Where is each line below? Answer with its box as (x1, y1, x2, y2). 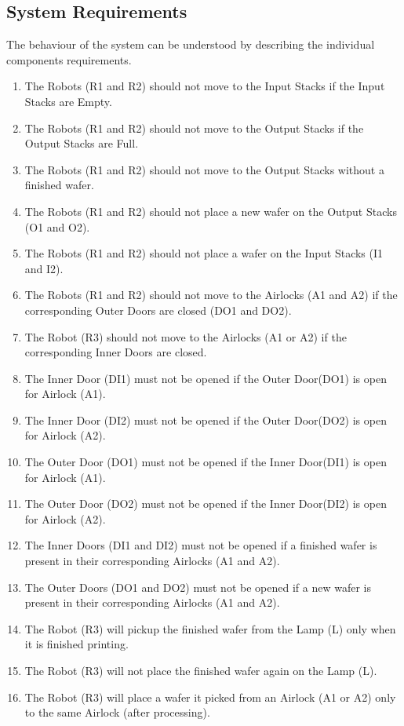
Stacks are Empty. (24, 93, 112, 109)
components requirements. (6, 51, 132, 67)
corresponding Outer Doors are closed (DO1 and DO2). (24, 301, 292, 318)
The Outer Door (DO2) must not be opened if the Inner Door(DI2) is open (24, 495, 387, 512)
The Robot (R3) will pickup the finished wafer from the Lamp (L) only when (24, 620, 396, 637)
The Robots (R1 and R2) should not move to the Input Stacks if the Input (24, 78, 385, 94)
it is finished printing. (24, 636, 129, 652)
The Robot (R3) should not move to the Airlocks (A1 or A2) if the (24, 328, 347, 345)
